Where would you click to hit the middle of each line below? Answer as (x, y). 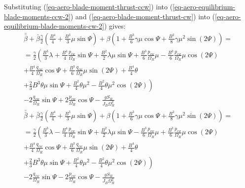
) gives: (115, 26)
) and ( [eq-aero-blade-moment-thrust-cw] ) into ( (143, 16)
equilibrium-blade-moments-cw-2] (54, 26)
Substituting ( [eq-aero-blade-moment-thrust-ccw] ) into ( (88, 6)
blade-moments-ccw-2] (37, 16)
